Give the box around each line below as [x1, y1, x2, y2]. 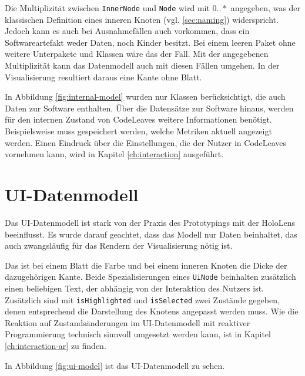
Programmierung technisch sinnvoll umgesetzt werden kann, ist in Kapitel [5, 328, 271, 340]
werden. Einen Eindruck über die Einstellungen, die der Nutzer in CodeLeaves [5, 136, 287, 148]
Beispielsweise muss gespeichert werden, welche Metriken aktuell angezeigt [5, 125, 272, 137]
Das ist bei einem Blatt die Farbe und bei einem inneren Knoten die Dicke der [5, 259, 287, 271]
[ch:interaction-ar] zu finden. [5, 339, 106, 351]
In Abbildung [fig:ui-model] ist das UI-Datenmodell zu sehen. [5, 359, 225, 371]
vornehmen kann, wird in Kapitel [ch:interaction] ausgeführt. [5, 148, 224, 160]
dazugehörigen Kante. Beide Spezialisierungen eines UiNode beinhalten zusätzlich [5, 270, 296, 283]
